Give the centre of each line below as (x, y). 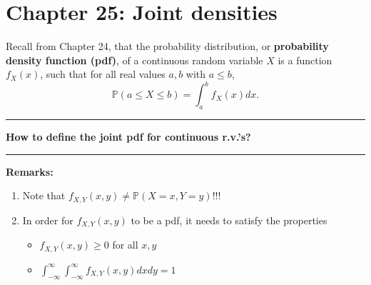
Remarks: (30, 171)
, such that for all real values (103, 74)
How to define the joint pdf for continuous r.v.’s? (128, 137)
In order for (48, 220)
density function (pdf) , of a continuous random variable (134, 60)
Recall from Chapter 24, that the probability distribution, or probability (167, 46)
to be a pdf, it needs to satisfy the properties (229, 220)
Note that (44, 195)
